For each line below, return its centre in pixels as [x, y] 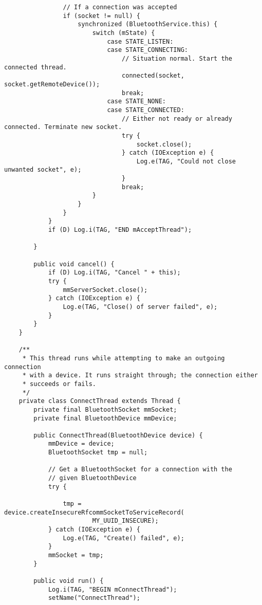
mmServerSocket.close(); [105, 290]
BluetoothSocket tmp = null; [98, 453]
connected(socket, [153, 76]
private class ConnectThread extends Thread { [100, 401]
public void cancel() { [74, 264]
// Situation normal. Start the [177, 58]
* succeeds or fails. [59, 384]
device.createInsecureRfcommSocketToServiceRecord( [94, 512]
